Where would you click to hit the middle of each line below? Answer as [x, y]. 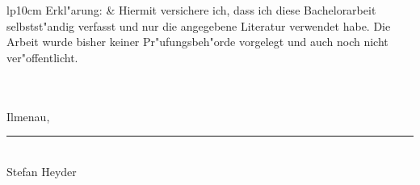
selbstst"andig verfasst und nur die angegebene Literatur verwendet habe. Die [199, 25]
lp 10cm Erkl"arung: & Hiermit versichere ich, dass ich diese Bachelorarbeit [191, 10]
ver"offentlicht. [42, 57]
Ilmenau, [28, 116]
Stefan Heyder [42, 171]
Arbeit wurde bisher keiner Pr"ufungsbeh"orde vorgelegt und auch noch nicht [197, 42]
